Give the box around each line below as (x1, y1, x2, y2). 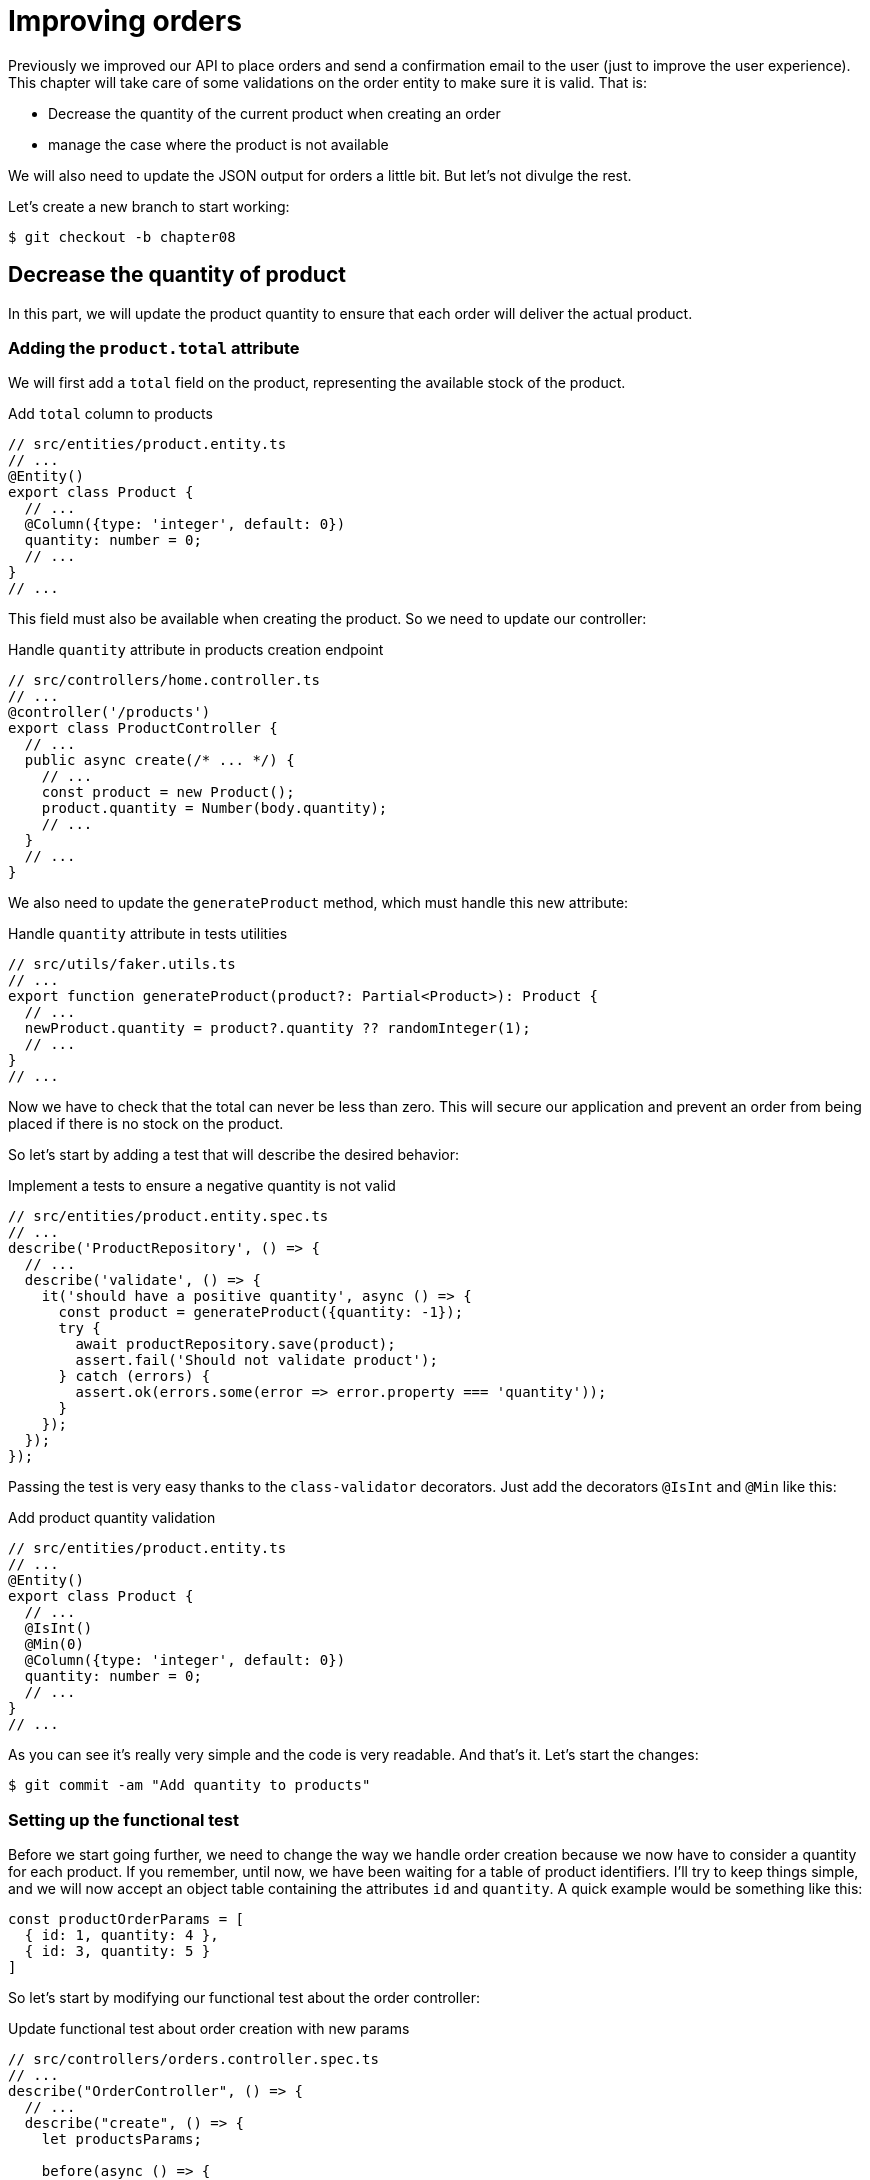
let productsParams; (41, 2131, 202, 2148)
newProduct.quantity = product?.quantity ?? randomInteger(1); (24, 1020, 531, 1037)
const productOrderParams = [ (8, 1911, 245, 1928)
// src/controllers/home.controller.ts (8, 672, 320, 689)
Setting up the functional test (8, 1809, 239, 1830)
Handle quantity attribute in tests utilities (8, 925, 288, 943)
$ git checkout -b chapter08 (8, 228, 236, 245)
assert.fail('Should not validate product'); (75, 1352, 438, 1369)
